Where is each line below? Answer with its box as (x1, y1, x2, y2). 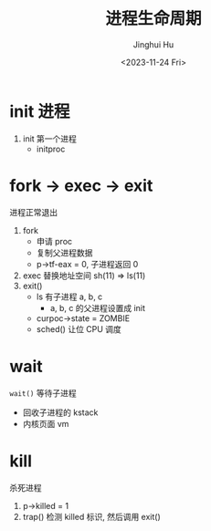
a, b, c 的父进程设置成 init (49, 302, 146, 313)
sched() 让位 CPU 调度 (36, 323, 121, 334)
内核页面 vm (22, 418, 69, 429)
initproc (36, 143, 66, 154)
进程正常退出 (9, 206, 58, 217)
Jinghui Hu (132, 38, 174, 50)
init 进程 (9, 101, 70, 121)
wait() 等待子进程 (9, 387, 77, 398)
